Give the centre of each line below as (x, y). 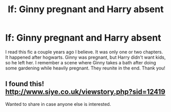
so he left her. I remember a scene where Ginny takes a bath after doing (81, 62)
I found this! (25, 84)
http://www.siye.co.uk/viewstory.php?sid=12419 (86, 92)
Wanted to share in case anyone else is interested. (58, 104)
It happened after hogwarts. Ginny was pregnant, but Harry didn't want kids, (86, 57)
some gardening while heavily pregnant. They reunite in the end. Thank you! (86, 68)
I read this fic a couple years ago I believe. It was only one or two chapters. (84, 52)
